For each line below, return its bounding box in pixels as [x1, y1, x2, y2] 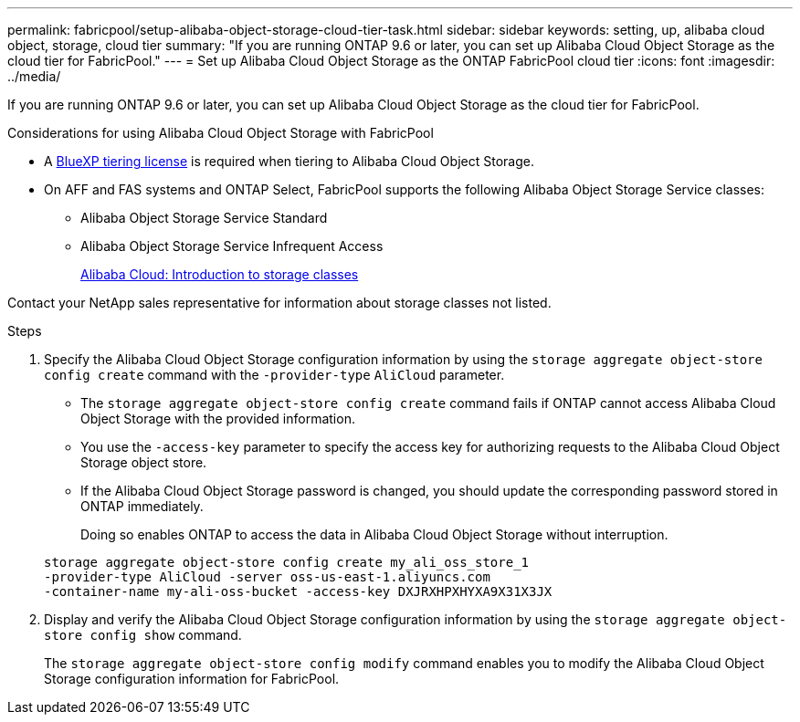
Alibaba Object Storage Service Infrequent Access [80, 238, 384, 254]
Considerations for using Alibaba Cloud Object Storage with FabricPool [7, 125, 434, 141]
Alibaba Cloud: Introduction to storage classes [80, 267, 359, 282]
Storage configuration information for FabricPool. [44, 671, 340, 686]
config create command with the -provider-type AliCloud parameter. [44, 367, 505, 382]
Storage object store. [80, 455, 207, 470]
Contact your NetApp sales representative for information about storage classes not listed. [7, 295, 552, 310]
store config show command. [44, 627, 242, 643]
